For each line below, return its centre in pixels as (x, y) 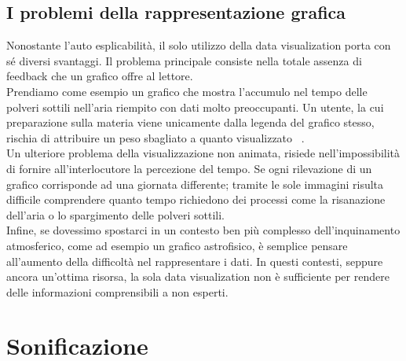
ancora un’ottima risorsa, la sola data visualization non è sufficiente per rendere (198, 276)
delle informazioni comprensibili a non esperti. (117, 291)
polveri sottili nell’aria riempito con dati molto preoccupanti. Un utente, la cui (195, 107)
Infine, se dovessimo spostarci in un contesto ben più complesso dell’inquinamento (203, 230)
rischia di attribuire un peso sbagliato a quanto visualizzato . (155, 137)
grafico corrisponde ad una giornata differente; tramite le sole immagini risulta (195, 184)
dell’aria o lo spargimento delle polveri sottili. (115, 214)
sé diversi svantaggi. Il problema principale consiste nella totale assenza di (184, 60)
